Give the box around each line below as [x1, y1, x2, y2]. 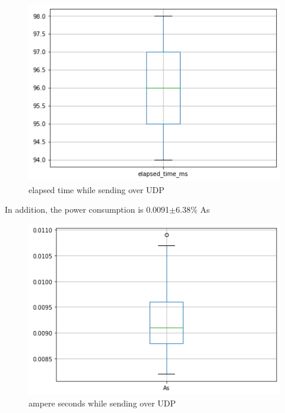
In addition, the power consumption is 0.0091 [5, 203, 170, 216]
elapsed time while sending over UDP [28, 183, 164, 196]
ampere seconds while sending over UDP [28, 396, 176, 409]
